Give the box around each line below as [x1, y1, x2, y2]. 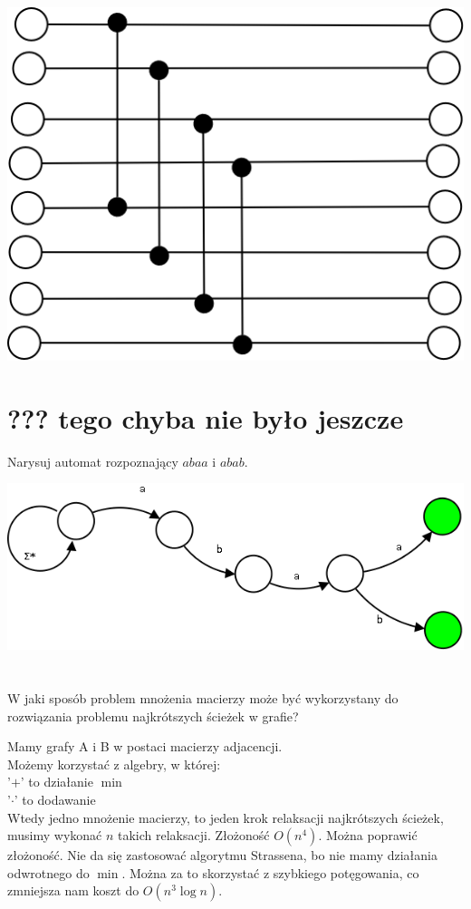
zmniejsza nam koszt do [7, 881, 139, 900]
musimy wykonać [7, 826, 102, 845]
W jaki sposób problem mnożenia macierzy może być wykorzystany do [7, 688, 399, 707]
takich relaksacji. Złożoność [118, 826, 270, 845]
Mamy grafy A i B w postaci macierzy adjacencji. [7, 737, 283, 756]
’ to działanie [20, 772, 93, 791]
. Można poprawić [318, 826, 418, 845]
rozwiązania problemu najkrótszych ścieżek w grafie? [7, 706, 299, 725]
